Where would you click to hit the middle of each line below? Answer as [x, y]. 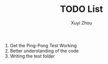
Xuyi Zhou [81, 23]
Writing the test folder [32, 56]
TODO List [81, 9]
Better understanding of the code [44, 51]
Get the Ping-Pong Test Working [43, 45]
